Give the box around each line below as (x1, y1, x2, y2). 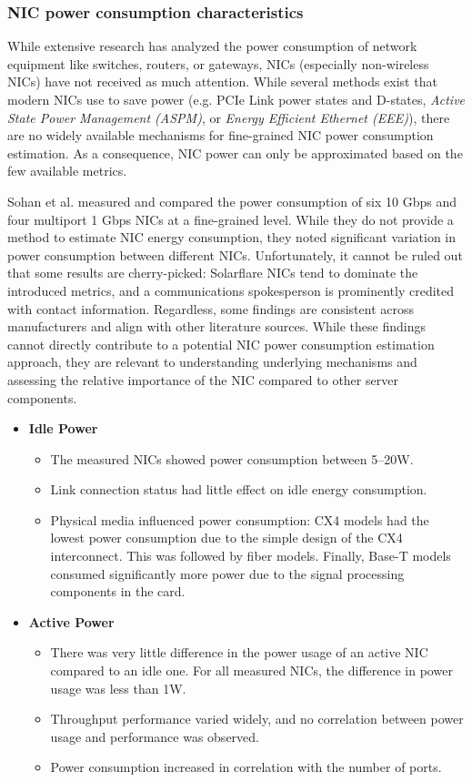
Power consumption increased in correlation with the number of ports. (50, 757, 442, 777)
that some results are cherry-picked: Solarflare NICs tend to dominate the (7, 263, 418, 282)
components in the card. (50, 582, 186, 601)
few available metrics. (7, 161, 127, 180)
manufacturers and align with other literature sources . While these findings (7, 317, 426, 336)
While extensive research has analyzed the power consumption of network (7, 36, 417, 56)
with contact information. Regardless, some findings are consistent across (7, 299, 414, 318)
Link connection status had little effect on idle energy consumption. (50, 480, 427, 499)
